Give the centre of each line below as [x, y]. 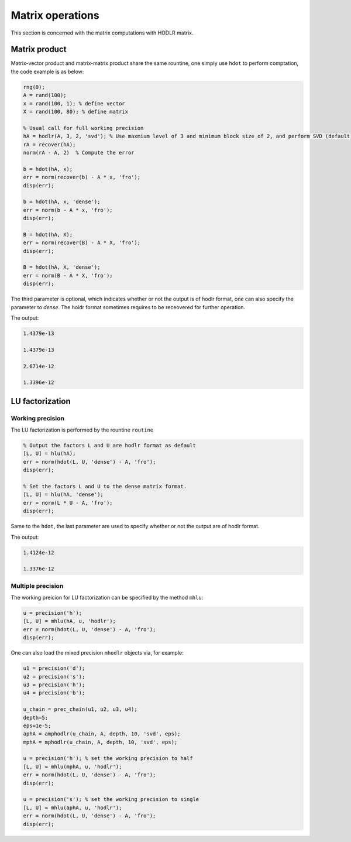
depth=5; [36, 718]
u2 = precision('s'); [54, 677]
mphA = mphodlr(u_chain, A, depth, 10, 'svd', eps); [100, 742]
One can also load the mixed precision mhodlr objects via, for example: [97, 653]
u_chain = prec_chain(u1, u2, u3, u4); [80, 709]
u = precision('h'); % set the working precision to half [108, 759]
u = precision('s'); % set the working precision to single [111, 800]
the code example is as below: [47, 71]
